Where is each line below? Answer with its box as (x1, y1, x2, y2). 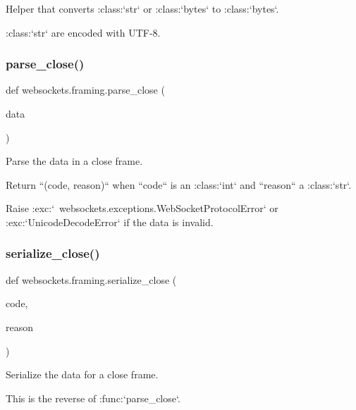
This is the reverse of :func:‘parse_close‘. (6, 390, 180, 405)
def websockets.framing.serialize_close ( (6, 272, 177, 287)
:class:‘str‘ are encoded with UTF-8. (6, 25, 161, 39)
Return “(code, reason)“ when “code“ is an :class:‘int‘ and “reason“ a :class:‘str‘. (6, 177, 352, 192)
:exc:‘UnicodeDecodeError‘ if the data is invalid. (6, 214, 214, 229)
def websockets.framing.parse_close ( (6, 82, 165, 97)
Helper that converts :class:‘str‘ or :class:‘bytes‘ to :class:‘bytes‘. (6, 1, 279, 15)
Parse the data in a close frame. (6, 154, 143, 168)
